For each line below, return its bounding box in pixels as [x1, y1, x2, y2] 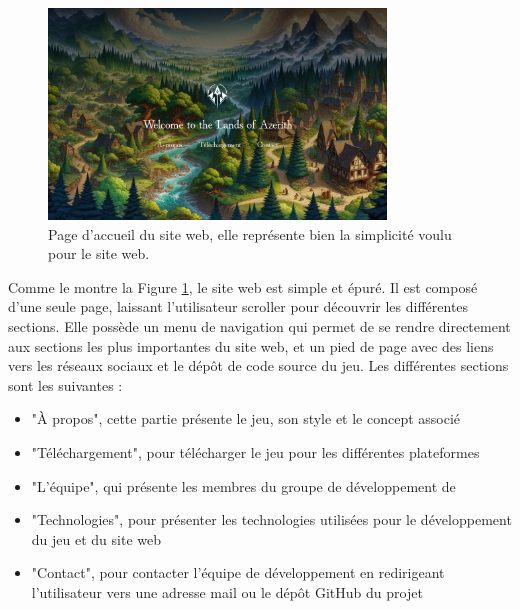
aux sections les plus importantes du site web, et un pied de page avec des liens [8, 335, 494, 356]
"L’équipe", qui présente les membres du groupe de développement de [31, 475, 456, 496]
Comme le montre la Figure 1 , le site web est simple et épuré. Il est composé [8, 276, 478, 297]
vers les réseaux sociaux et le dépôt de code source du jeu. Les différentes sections [8, 355, 509, 376]
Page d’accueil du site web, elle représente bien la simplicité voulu [48, 223, 452, 244]
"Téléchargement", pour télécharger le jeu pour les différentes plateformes [31, 441, 480, 462]
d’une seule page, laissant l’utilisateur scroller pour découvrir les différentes [8, 296, 469, 317]
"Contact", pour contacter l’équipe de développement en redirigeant [31, 562, 445, 583]
